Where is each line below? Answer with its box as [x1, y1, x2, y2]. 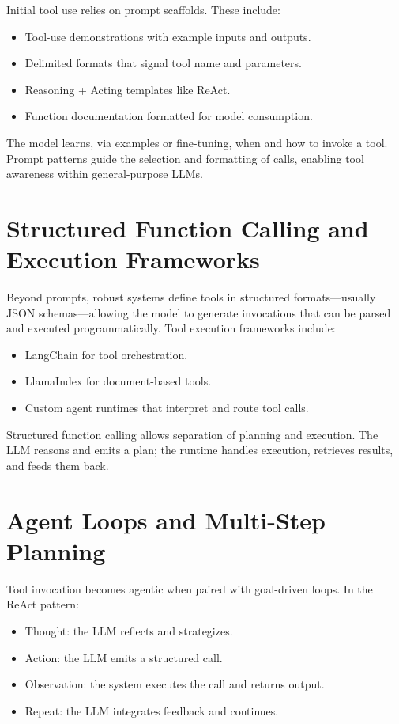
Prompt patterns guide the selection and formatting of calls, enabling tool [6, 150, 364, 166]
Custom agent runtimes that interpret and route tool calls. [24, 400, 309, 416]
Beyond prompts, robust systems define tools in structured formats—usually [6, 289, 376, 305]
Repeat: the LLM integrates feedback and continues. [24, 702, 279, 718]
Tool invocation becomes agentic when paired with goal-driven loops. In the [6, 580, 373, 597]
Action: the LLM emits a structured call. [24, 649, 223, 665]
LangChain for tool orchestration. [24, 346, 188, 362]
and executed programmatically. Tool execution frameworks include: [6, 320, 336, 336]
